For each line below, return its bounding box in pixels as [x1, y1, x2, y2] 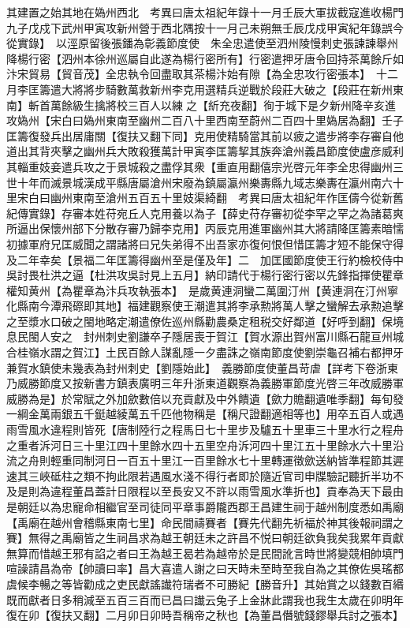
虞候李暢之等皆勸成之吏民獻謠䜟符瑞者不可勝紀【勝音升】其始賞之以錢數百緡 [6, 575, 404, 592]
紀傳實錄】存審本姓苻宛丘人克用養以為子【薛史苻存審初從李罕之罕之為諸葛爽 [6, 204, 404, 221]
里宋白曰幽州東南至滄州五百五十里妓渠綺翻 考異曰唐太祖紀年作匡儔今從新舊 [6, 189, 404, 206]
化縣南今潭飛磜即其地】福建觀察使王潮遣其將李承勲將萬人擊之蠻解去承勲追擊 [6, 297, 404, 314]
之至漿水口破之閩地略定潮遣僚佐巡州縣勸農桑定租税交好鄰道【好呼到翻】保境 [6, 312, 404, 329]
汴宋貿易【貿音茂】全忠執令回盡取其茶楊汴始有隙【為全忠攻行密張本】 [6, 65, 365, 82]
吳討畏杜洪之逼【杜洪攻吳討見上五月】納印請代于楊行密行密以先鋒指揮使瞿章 [6, 267, 404, 283]
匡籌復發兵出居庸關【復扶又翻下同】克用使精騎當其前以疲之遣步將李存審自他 [6, 127, 404, 144]
